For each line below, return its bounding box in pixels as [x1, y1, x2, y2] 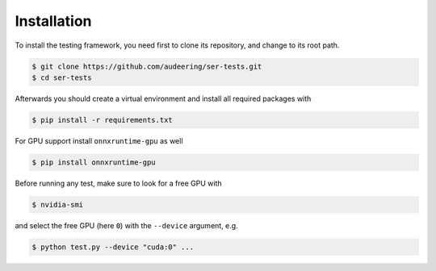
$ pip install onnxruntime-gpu [31, 157, 157, 167]
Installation [15, 12, 92, 30]
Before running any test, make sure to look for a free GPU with [15, 178, 222, 188]
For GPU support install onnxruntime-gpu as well [15, 135, 183, 145]
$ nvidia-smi [31, 200, 84, 209]
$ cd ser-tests [31, 73, 92, 82]
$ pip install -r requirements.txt [31, 115, 173, 124]
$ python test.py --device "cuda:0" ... [31, 242, 194, 252]
